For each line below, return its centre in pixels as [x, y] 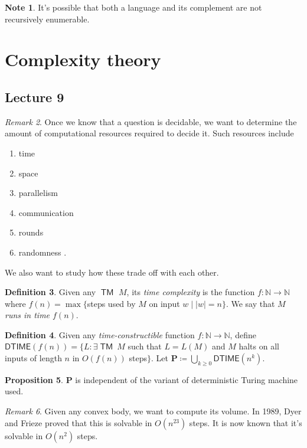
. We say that [250, 303]
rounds [31, 232]
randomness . [43, 252]
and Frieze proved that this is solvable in [79, 422]
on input [164, 303]
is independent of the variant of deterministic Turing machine [187, 379]
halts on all [259, 346]
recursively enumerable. [47, 19]
